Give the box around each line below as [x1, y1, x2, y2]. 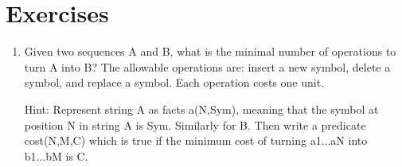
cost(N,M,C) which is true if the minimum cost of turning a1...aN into [24, 132, 368, 149]
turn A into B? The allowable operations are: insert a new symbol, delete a [24, 58, 391, 75]
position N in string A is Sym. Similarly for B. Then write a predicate [24, 116, 366, 133]
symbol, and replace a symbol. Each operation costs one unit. [24, 74, 325, 91]
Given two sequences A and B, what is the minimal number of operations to [24, 43, 396, 60]
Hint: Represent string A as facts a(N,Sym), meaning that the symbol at [24, 100, 379, 117]
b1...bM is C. [24, 147, 88, 164]
